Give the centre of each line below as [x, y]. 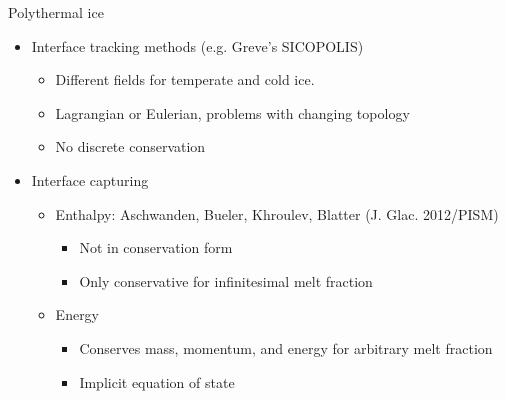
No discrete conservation [130, 146]
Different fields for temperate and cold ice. [185, 79]
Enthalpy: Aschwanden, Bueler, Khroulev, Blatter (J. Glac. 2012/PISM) [277, 213]
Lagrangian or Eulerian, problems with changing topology [232, 112]
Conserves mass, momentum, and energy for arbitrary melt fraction [286, 347]
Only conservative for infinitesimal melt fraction [226, 280]
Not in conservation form [156, 247]
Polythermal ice [56, 12]
